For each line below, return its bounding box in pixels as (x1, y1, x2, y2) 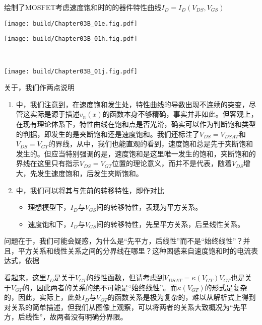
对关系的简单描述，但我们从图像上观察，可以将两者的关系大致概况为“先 (4, 301, 240, 312)
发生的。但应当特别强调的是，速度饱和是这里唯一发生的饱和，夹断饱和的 (16, 148, 256, 158)
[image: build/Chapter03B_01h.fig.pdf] (4, 35, 138, 43)
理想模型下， (28, 202, 71, 212)
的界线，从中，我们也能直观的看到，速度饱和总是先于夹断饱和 (48, 138, 253, 149)
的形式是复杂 (205, 282, 247, 292)
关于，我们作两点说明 (4, 82, 75, 93)
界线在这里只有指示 (16, 158, 80, 169)
